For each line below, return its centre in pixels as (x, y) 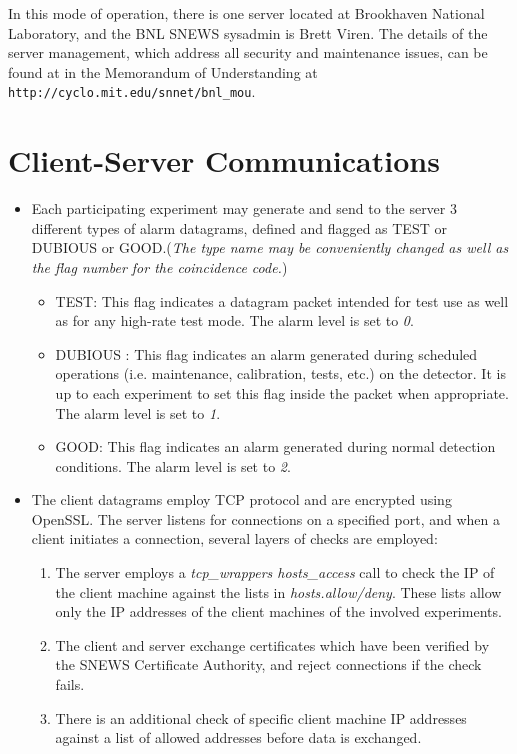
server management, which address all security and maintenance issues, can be (248, 52)
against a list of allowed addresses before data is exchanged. (238, 737)
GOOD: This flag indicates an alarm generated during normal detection (275, 446)
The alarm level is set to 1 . (138, 412)
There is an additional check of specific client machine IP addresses (261, 717)
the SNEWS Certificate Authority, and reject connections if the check (268, 664)
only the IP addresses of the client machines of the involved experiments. (278, 611)
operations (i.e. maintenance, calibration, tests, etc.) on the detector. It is (280, 373)
